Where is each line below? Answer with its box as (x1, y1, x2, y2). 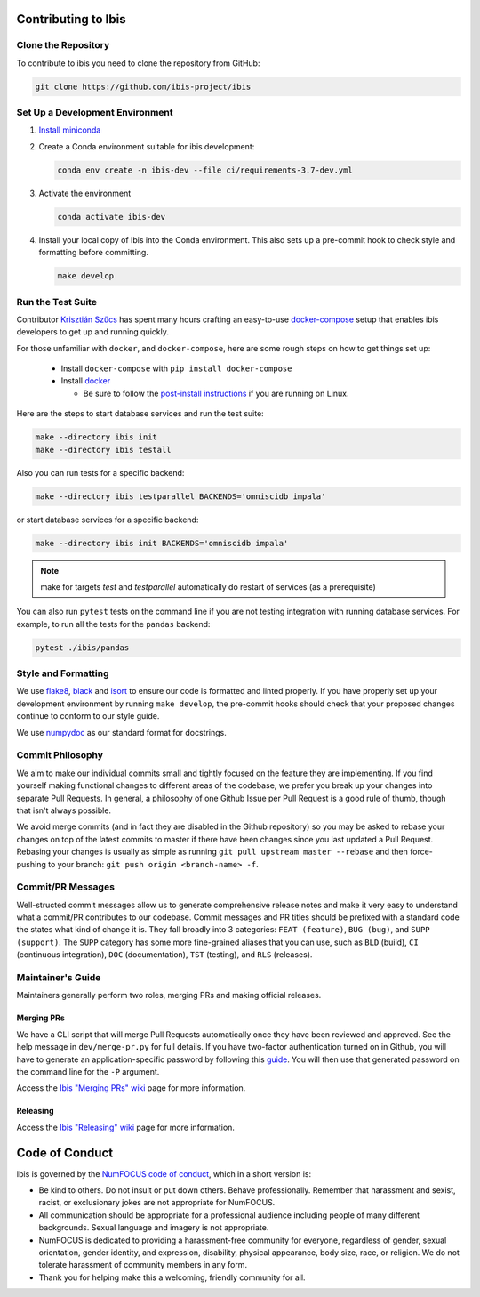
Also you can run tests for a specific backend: (16, 467, 185, 478)
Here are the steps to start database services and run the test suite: (16, 408, 264, 419)
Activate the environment (38, 188, 132, 198)
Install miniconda (38, 125, 101, 135)
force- (409, 846, 433, 858)
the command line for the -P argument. (16, 1066, 160, 1076)
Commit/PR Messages (16, 881, 116, 893)
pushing (16, 858, 46, 869)
